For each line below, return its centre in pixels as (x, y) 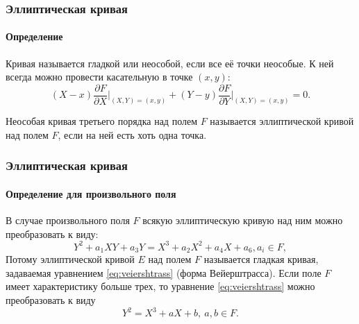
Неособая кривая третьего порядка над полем (102, 121)
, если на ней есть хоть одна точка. (132, 134)
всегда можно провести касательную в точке (99, 77)
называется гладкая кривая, (261, 259)
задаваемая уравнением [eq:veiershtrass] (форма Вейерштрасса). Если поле (164, 272)
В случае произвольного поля (68, 220)
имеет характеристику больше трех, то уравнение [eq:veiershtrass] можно (160, 286)
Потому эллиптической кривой (70, 259)
